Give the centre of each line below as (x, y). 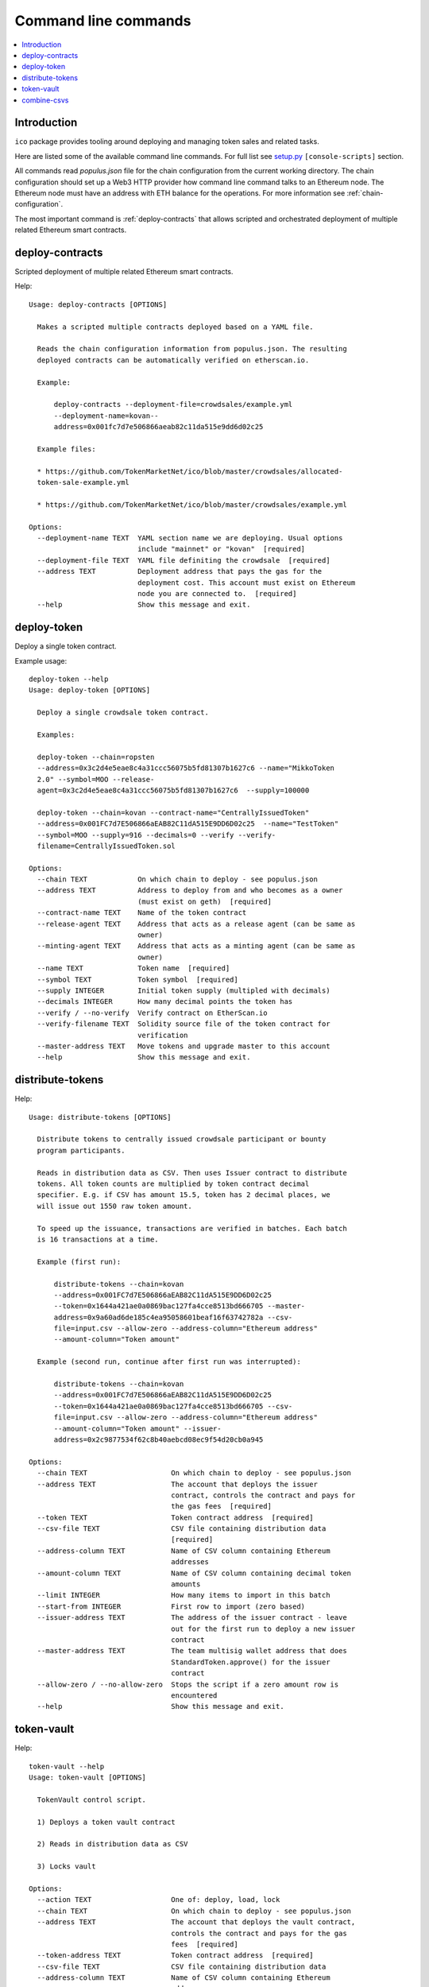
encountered (194, 1695)
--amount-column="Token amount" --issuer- (137, 1428)
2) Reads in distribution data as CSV (112, 1844)
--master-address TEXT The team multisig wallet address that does (192, 1651)
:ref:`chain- (365, 193)
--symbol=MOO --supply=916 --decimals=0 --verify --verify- (157, 835)
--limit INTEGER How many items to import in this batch (184, 1595)
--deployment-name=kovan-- (106, 416)
